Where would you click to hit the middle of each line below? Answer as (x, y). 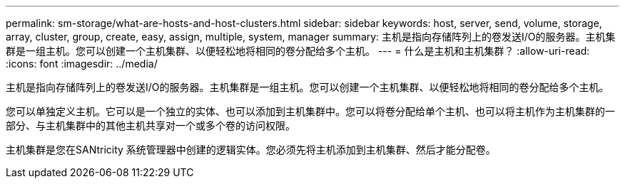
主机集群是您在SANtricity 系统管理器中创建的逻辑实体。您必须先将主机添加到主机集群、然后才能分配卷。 (251, 150)
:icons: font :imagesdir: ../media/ (82, 64)
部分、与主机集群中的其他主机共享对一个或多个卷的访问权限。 (151, 125)
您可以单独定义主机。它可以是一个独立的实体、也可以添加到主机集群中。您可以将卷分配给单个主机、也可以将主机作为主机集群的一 (310, 111)
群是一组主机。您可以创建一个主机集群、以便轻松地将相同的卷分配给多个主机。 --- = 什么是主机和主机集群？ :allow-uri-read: (298, 51)
